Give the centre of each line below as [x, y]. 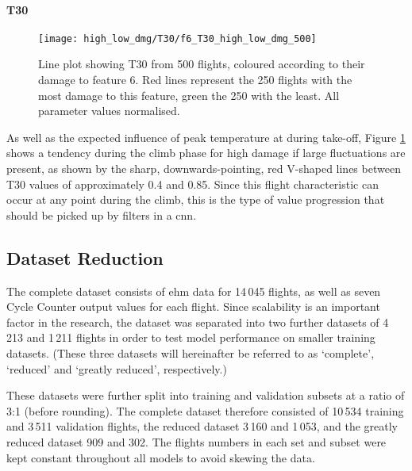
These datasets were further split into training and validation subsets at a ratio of [206, 395]
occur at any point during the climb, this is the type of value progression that [196, 199]
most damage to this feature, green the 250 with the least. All [189, 95]
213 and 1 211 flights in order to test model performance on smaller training [191, 337]
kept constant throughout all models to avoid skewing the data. [161, 457]
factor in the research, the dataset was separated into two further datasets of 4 [198, 322]
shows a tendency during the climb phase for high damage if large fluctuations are [206, 153]
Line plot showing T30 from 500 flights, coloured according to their [202, 64]
